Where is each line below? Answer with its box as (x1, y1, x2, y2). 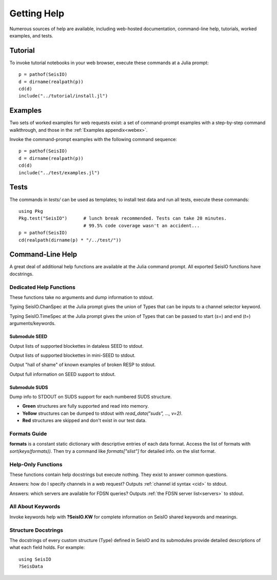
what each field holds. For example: (9, 544, 85, 551)
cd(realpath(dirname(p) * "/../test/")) (18, 237, 122, 243)
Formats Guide (9, 430, 47, 437)
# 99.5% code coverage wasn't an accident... (83, 223, 200, 228)
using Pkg (18, 208, 43, 214)
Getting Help (9, 8, 65, 19)
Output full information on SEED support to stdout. (9, 371, 116, 377)
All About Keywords (9, 503, 61, 510)
